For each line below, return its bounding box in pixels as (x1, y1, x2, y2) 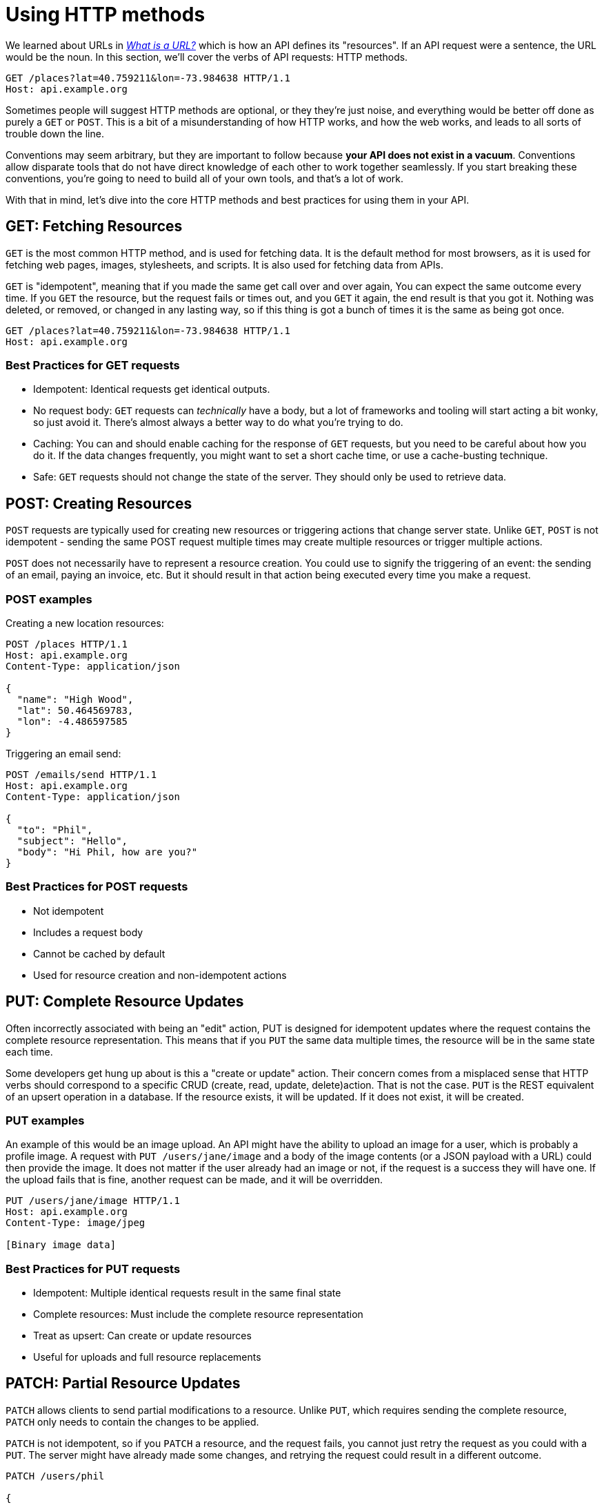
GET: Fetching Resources (6, 217, 183, 235)
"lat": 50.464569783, (17, 704, 134, 716)
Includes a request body (33, 926, 143, 938)
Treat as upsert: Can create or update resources (33, 1330, 252, 1342)
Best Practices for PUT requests (6, 1261, 181, 1276)
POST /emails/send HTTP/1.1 (6, 768, 157, 780)
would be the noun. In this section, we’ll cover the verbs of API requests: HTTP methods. (6, 50, 408, 63)
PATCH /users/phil (6, 1470, 105, 1482)
